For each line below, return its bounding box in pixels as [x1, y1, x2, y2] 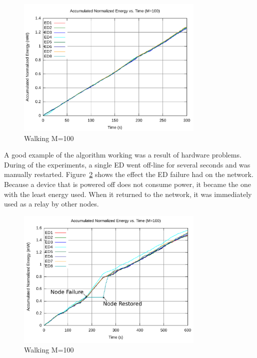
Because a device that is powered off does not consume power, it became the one [4, 179, 251, 189]
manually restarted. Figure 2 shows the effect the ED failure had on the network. [4, 169, 253, 179]
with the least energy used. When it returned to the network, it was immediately [4, 188, 252, 199]
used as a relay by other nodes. [4, 198, 99, 209]
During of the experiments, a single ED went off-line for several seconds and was [4, 159, 250, 169]
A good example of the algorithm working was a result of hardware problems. [4, 149, 241, 160]
